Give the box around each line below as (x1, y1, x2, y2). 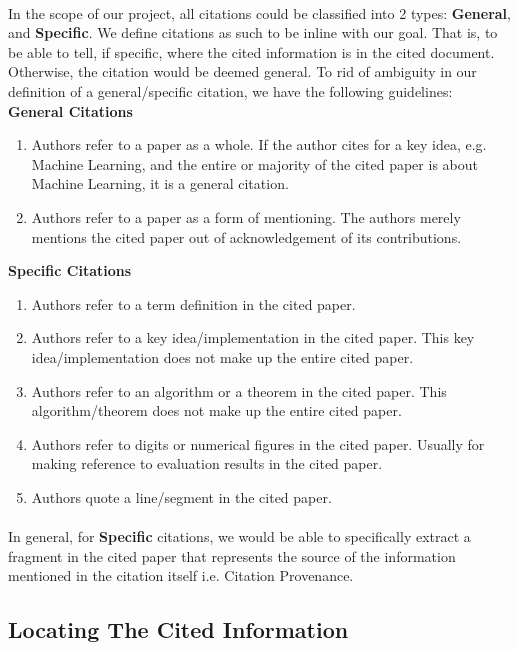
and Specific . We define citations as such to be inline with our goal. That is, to (8, 22, 498, 43)
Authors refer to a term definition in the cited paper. (31, 293, 356, 314)
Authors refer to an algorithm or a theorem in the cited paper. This (31, 380, 447, 401)
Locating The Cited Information (8, 614, 349, 645)
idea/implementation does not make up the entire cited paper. (31, 346, 414, 367)
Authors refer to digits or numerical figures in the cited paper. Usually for (31, 433, 485, 454)
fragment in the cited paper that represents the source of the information (8, 545, 456, 566)
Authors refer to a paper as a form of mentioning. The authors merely (31, 206, 461, 227)
